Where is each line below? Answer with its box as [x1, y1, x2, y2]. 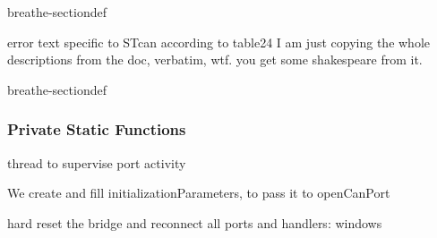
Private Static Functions [7, 118, 186, 140]
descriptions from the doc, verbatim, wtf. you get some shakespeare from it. [7, 50, 423, 69]
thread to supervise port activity [7, 153, 186, 172]
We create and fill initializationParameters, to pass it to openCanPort [7, 183, 390, 202]
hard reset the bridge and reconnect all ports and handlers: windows [7, 213, 382, 232]
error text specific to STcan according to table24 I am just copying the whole [7, 32, 431, 51]
